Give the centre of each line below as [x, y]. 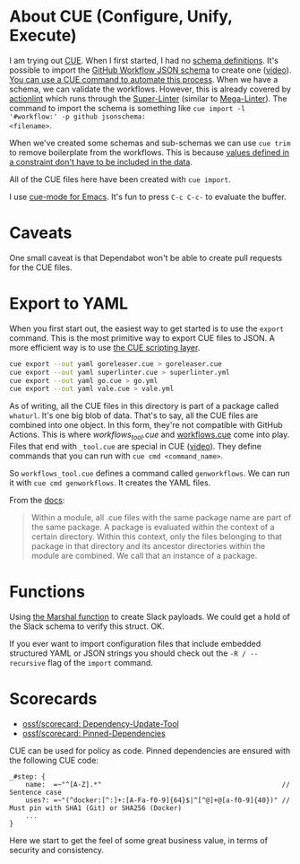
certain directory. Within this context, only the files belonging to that [156, 537]
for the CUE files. [41, 267]
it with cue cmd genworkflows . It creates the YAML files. [110, 483]
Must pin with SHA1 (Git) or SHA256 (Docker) [95, 808]
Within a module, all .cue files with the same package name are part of [161, 518]
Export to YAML [69, 304]
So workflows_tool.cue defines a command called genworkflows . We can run [150, 474]
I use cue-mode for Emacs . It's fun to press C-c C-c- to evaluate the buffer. [148, 196]
